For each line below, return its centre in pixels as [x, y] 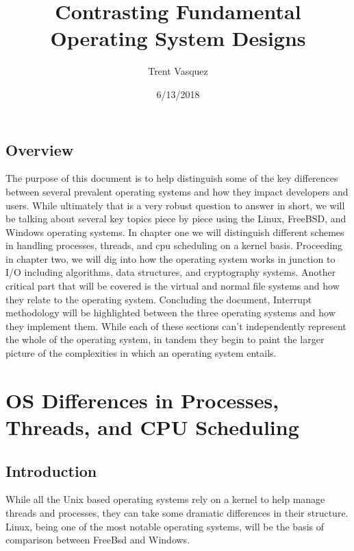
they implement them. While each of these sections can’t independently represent [176, 326]
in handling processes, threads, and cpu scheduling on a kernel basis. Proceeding [174, 245]
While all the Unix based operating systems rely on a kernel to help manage [165, 499]
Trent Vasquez [178, 71]
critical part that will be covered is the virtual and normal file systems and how [173, 286]
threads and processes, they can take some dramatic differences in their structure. [177, 512]
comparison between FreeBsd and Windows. [98, 540]
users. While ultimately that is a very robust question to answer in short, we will [175, 205]
